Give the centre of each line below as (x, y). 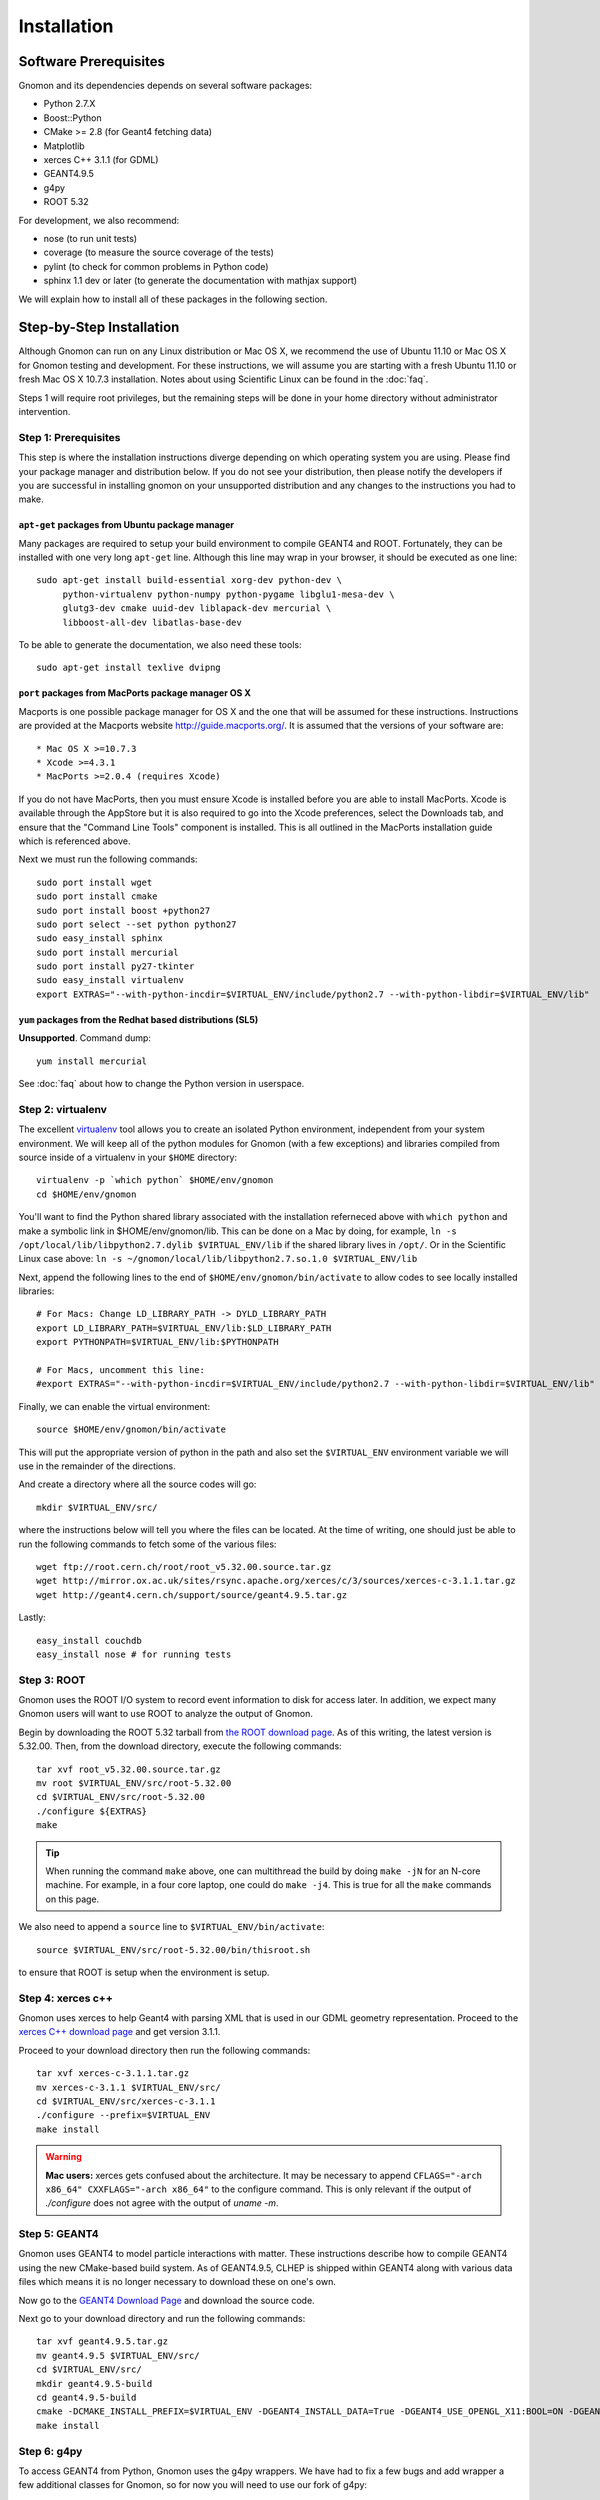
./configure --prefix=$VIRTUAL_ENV (123, 2115)
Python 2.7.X (69, 104)
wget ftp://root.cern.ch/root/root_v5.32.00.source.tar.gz (184, 1566)
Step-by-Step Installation (99, 327)
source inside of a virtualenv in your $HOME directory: (128, 1157)
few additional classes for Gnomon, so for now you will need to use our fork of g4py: (193, 2485)
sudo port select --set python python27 (136, 924)
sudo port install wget (94, 882)
